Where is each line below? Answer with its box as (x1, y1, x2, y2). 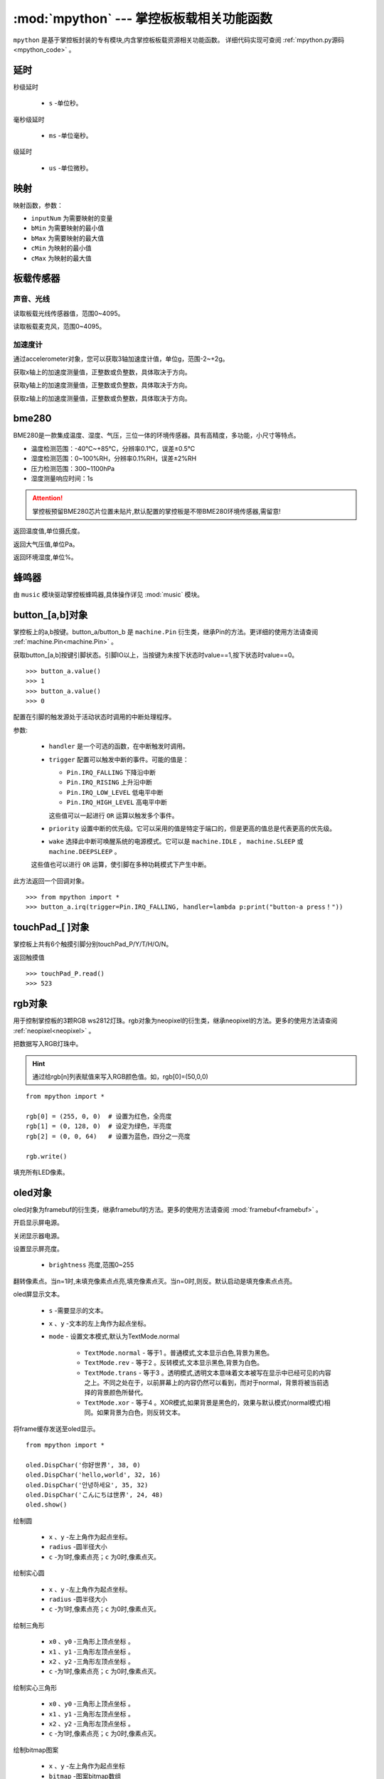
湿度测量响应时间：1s (31, 474, 94, 482)
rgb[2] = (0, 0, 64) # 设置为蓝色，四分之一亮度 (26, 1132, 191, 1140)
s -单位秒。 (48, 99, 82, 107)
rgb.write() (26, 1152, 68, 1160)
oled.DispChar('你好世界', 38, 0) (26, 1461, 142, 1469)
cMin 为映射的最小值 (31, 244, 92, 253)
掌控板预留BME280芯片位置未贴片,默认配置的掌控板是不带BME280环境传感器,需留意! (32, 507, 281, 515)
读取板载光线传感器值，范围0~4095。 (13, 309, 124, 317)
